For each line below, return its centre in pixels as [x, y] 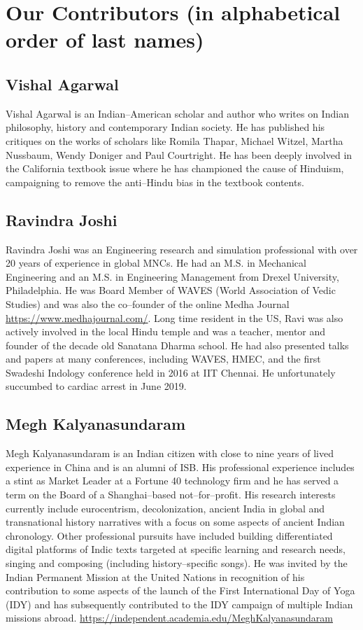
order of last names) [105, 40]
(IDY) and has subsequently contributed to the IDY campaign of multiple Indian [179, 604]
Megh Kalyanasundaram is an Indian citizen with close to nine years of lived [170, 453]
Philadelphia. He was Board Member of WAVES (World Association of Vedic [171, 290]
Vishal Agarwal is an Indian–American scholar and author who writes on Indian [177, 113]
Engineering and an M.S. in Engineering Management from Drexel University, [172, 276]
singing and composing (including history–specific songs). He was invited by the [177, 563]
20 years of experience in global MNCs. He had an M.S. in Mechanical [156, 263]
